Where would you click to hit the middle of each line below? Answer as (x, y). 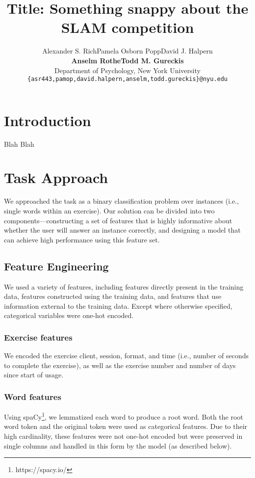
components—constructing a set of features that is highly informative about (118, 220)
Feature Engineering (56, 266)
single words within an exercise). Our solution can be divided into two (109, 211)
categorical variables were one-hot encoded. (69, 315)
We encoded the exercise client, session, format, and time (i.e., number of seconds (127, 356)
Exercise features (38, 337)
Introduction (48, 120)
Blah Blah (19, 144)
